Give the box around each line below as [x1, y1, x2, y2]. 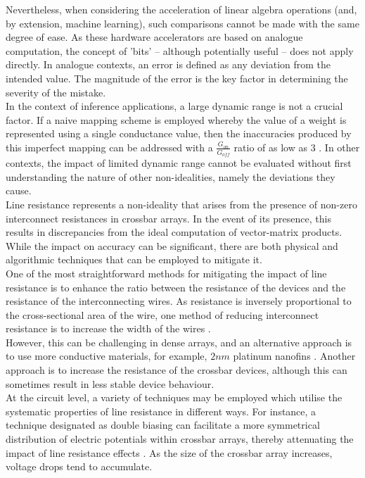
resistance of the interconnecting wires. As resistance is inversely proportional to [6, 294, 352, 308]
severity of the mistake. [6, 84, 106, 99]
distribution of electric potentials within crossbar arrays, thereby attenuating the [6, 432, 354, 446]
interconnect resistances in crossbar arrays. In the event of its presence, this [6, 210, 331, 225]
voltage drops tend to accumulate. [6, 459, 153, 474]
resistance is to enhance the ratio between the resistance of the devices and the [6, 279, 346, 294]
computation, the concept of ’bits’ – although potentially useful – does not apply [6, 43, 354, 58]
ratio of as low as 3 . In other [233, 139, 360, 154]
